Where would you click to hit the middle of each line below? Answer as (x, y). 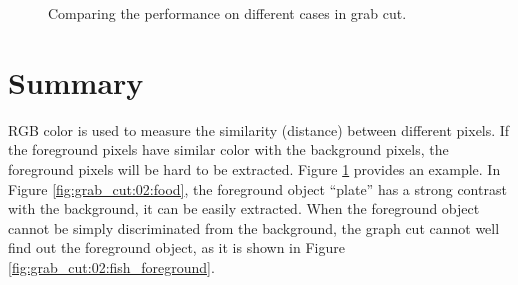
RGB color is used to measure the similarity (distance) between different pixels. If (259, 129)
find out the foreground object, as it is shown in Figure (176, 247)
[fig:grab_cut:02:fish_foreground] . (111, 266)
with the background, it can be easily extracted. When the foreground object (244, 208)
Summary (76, 81)
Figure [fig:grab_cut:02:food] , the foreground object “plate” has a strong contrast (257, 188)
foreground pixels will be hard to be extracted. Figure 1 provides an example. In (254, 168)
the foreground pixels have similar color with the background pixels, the (228, 149)
